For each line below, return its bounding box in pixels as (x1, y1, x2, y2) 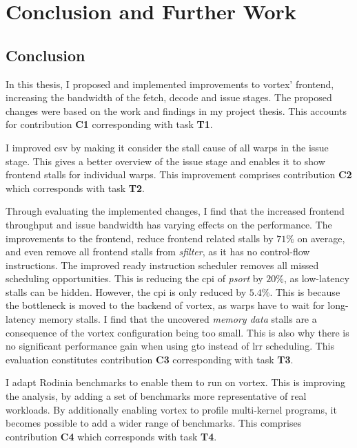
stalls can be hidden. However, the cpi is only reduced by (6, 284, 247, 299)
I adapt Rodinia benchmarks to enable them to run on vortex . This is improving (6, 375, 345, 390)
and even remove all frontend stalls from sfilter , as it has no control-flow (6, 244, 310, 259)
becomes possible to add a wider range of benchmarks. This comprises (6, 416, 302, 430)
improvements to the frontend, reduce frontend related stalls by (6, 231, 274, 245)
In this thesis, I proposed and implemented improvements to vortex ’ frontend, (6, 76, 334, 91)
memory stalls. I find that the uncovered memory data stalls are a (39, 312, 317, 326)
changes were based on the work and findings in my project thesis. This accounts (6, 103, 347, 118)
